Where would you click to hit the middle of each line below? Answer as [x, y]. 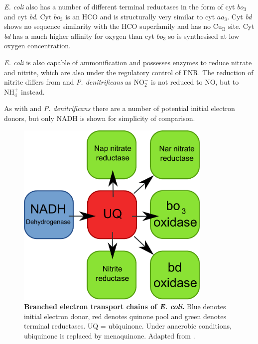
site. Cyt [241, 26]
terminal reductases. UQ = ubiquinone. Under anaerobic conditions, [128, 326]
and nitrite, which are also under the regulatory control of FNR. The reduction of [129, 72]
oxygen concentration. [37, 46]
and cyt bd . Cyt [28, 16]
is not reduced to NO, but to [195, 82]
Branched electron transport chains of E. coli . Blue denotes [125, 306]
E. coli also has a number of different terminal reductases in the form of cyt [120, 6]
